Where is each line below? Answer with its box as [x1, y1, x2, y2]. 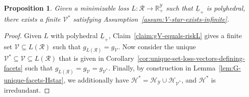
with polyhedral [51, 30, 98, 40]
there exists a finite [4, 14, 61, 24]
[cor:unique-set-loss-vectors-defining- [137, 53, 245, 63]
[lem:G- [218, 63, 241, 73]
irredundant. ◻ [4, 84, 50, 95]
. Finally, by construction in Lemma [108, 63, 215, 73]
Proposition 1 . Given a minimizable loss [4, 3, 129, 13]
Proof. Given [4, 30, 42, 40]
